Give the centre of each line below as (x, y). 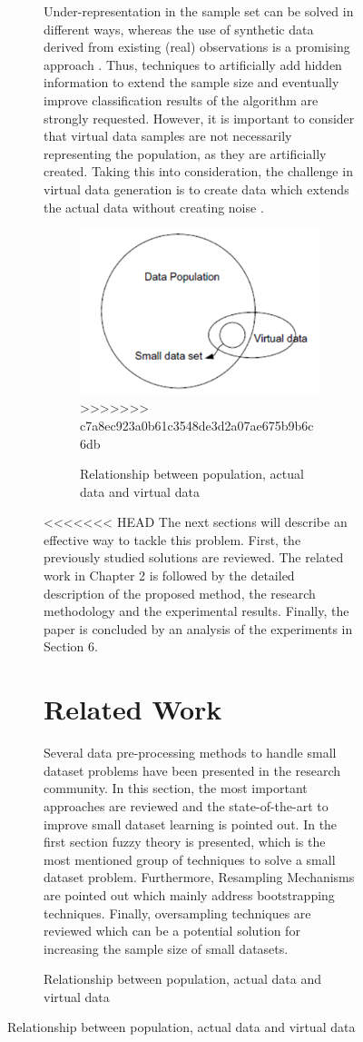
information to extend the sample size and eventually (191, 82)
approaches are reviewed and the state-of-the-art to (186, 805)
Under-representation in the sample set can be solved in (199, 11)
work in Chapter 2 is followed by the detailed (169, 576)
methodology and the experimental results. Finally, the (196, 611)
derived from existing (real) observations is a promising (197, 47)
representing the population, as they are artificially (185, 153)
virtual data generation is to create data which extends (196, 189)
